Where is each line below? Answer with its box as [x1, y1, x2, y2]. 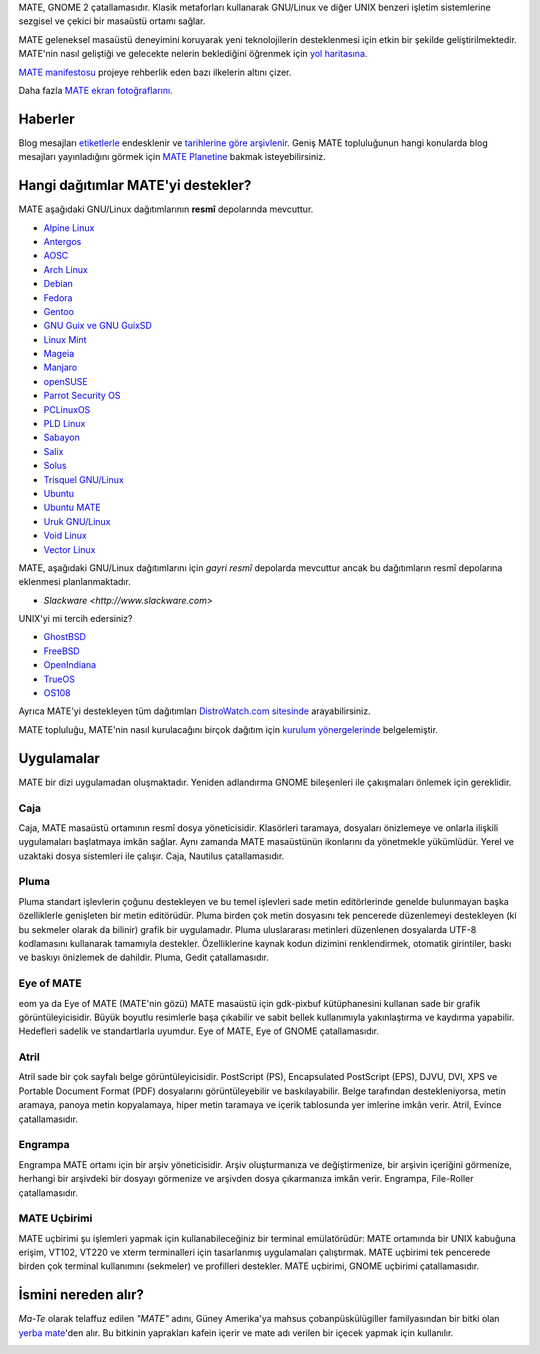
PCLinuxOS [43, 403, 91, 415]
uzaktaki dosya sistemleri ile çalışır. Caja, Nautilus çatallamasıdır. [18, 850, 285, 862]
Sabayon [43, 431, 80, 444]
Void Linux [43, 530, 87, 542]
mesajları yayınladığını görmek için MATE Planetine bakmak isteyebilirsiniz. [18, 151, 326, 163]
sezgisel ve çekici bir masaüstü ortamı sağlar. [18, 15, 206, 27]
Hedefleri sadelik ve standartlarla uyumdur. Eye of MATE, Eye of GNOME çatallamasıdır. [18, 1025, 380, 1037]
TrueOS [43, 673, 75, 685]
